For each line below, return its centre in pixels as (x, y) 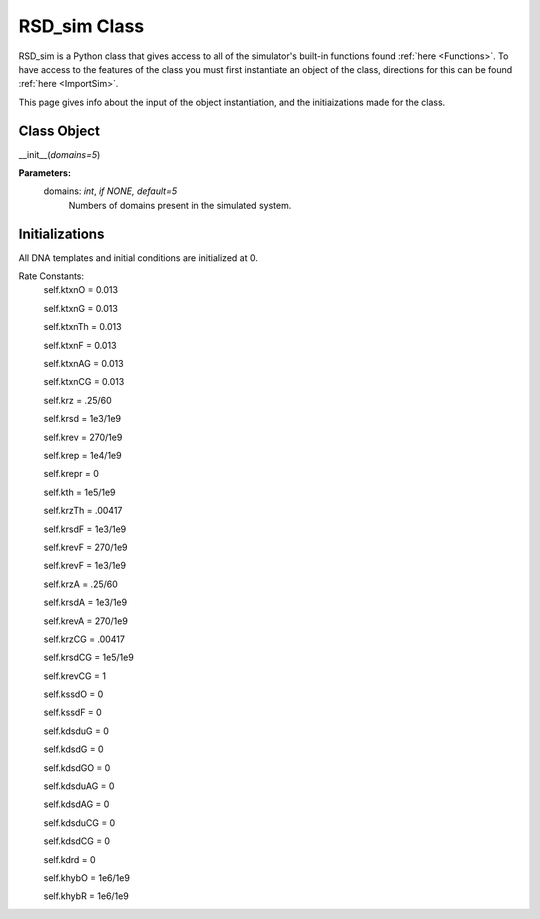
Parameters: (45, 173)
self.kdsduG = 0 (76, 731)
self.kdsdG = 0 (73, 749)
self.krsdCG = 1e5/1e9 (88, 657)
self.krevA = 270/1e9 (86, 621)
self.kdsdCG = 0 (76, 841)
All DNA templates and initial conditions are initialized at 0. (138, 257)
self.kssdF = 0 (72, 712)
